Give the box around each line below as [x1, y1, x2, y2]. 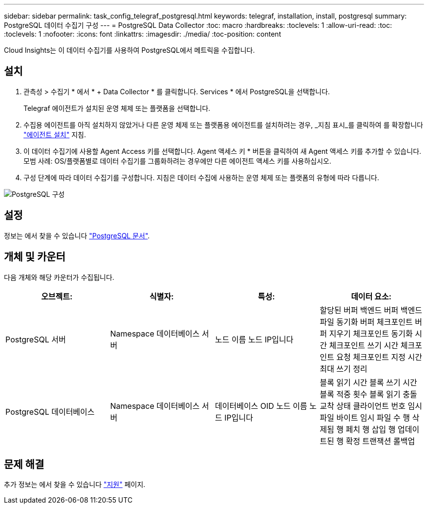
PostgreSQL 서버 [5, 334, 66, 344]
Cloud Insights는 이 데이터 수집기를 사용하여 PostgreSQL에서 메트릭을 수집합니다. [4, 46, 255, 54]
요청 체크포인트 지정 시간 [336, 352, 422, 362]
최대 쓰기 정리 [320, 363, 367, 374]
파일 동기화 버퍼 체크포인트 [320, 317, 413, 327]
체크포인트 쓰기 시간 [329, 340, 399, 350]
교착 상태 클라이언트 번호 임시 [320, 401, 422, 411]
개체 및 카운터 [4, 251, 65, 263]
